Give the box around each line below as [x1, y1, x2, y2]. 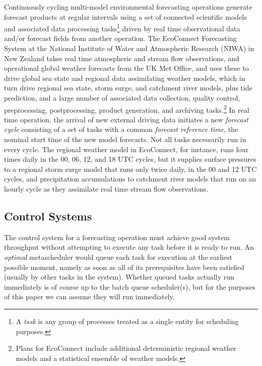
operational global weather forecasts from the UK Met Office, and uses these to [4, 63, 249, 73]
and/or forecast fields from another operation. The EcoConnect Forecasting [4, 33, 237, 43]
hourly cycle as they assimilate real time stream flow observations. [4, 184, 209, 194]
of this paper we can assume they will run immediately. [4, 291, 175, 302]
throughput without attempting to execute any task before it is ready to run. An [4, 242, 254, 252]
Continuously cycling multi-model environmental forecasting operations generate [4, 2, 252, 12]
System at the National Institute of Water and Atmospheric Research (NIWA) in [4, 43, 254, 54]
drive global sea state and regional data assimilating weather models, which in [4, 72, 245, 83]
